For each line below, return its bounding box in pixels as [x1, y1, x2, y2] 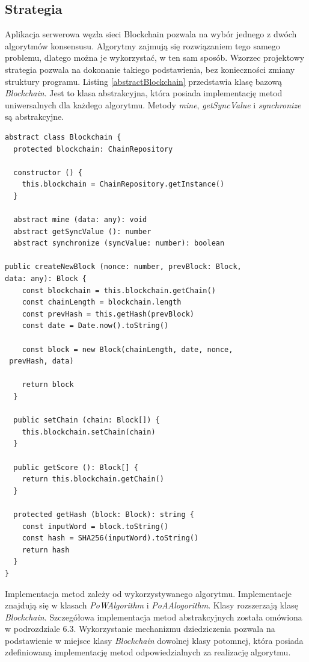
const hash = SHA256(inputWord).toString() [22, 534, 199, 543]
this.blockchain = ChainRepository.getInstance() [22, 180, 225, 189]
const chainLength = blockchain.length [22, 298, 182, 307]
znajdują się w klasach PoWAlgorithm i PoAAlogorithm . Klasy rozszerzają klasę [5, 599, 298, 611]
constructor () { [13, 168, 82, 177]
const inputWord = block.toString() [22, 522, 169, 531]
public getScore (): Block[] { [13, 463, 138, 472]
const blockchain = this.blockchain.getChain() [22, 286, 216, 295]
